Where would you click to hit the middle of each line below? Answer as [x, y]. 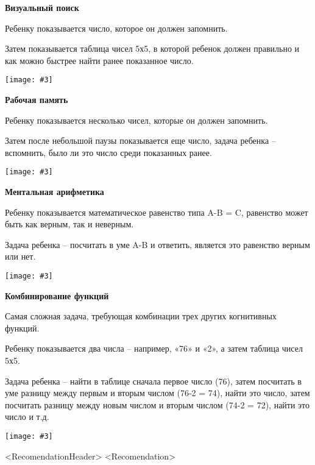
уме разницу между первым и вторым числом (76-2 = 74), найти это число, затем [157, 393]
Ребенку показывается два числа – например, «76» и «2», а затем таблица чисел [154, 348]
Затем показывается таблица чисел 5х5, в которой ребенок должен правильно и [152, 48]
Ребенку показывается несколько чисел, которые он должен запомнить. [136, 120]
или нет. [20, 256]
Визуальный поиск [42, 7]
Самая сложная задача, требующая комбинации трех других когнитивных [141, 316]
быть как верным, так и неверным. [69, 224]
